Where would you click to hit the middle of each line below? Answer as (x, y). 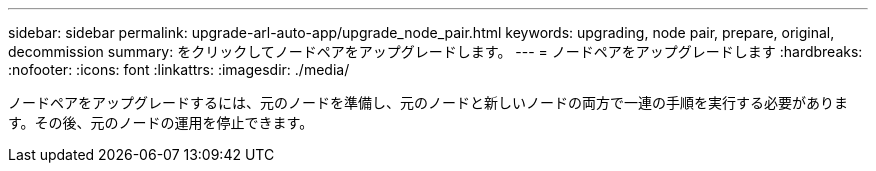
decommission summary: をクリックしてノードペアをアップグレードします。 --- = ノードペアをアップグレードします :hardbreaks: (435, 51)
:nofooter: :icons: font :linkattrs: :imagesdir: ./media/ (179, 69)
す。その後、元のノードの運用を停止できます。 (161, 122)
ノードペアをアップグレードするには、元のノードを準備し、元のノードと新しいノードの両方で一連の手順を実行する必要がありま (428, 102)
